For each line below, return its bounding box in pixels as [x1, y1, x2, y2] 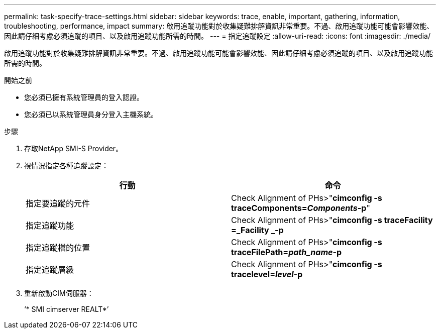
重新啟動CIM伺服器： [24, 289, 94, 297]
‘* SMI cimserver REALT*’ [24, 305, 109, 313]
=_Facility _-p [231, 225, 284, 235]
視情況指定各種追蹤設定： [24, 161, 108, 170]
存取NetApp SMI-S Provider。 [24, 144, 123, 153]
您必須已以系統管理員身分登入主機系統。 [24, 110, 158, 119]
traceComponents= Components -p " [231, 203, 370, 213]
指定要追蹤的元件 [26, 198, 90, 208]
